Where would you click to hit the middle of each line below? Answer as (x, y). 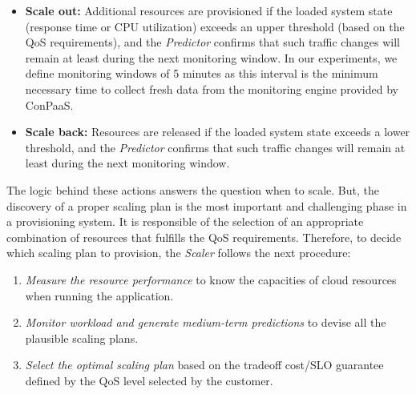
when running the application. (99, 295)
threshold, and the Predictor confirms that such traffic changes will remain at (215, 147)
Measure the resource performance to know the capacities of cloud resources (211, 279)
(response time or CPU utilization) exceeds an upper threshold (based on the (215, 26)
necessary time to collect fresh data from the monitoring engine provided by (212, 88)
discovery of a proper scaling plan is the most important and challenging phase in (207, 205)
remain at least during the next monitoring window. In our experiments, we (211, 57)
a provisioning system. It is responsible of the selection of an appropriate (185, 221)
